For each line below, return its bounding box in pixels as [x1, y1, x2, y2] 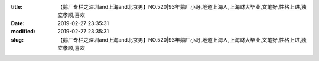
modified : [11, 28, 35, 35]
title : [11, 4, 23, 10]
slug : [11, 36, 24, 43]
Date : [11, 19, 25, 26]
